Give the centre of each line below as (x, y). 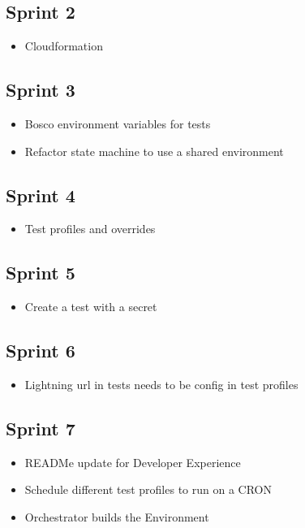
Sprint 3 (41, 90)
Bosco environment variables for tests (118, 123)
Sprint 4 (41, 195)
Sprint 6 (41, 351)
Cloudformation (64, 46)
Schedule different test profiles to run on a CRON (148, 489)
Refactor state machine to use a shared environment (154, 151)
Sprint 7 (41, 428)
